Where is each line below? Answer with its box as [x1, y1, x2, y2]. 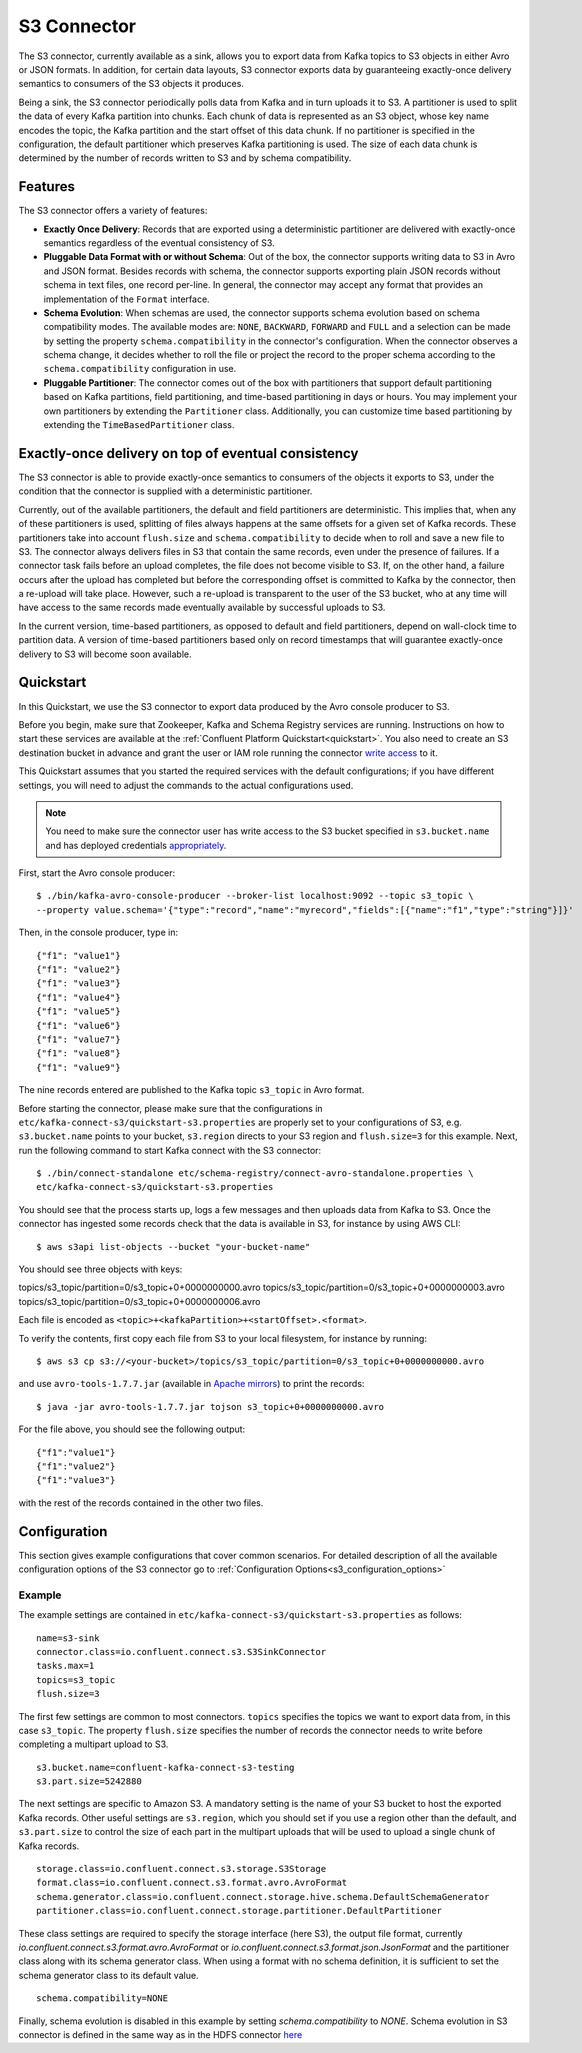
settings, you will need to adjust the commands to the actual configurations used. [18, 779, 354, 791]
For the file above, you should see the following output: [18, 1423, 246, 1435]
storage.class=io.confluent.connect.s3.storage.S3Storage [36, 1863, 327, 1875]
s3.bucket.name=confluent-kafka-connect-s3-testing [36, 1761, 295, 1773]
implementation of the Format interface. [43, 293, 210, 305]
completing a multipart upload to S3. [18, 1738, 169, 1750]
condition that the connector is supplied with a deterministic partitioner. [18, 485, 313, 497]
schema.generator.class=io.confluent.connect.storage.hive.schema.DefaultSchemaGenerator [36, 1891, 490, 1902]
